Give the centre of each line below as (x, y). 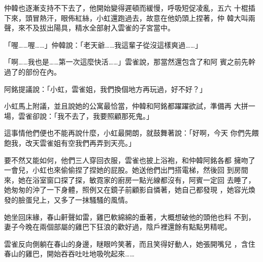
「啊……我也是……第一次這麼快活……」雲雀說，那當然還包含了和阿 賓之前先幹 (130, 62)
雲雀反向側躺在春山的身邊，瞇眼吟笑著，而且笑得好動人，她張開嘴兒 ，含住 (130, 243)
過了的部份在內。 (32, 71)
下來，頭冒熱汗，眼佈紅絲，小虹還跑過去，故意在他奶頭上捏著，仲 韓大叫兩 (130, 18)
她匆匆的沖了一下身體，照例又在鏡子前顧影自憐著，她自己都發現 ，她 (119, 190)
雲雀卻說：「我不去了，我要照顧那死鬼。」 (86, 116)
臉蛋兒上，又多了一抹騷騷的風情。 (75, 199)
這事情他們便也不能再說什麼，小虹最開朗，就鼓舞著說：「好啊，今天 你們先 (128, 133)
